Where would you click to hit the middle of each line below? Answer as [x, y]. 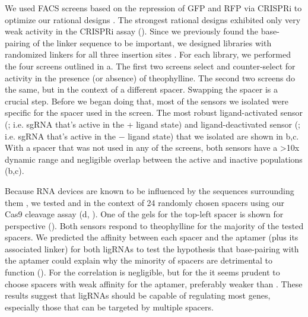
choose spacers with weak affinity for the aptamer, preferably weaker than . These [154, 283]
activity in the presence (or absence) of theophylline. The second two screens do [150, 77]
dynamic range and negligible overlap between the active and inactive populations [154, 159]
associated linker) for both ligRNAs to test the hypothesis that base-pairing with [152, 248]
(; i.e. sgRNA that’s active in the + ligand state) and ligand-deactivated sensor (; [153, 124]
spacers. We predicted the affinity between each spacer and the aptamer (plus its [152, 237]
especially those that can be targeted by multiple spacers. [109, 307]
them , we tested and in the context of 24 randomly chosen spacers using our [145, 202]
